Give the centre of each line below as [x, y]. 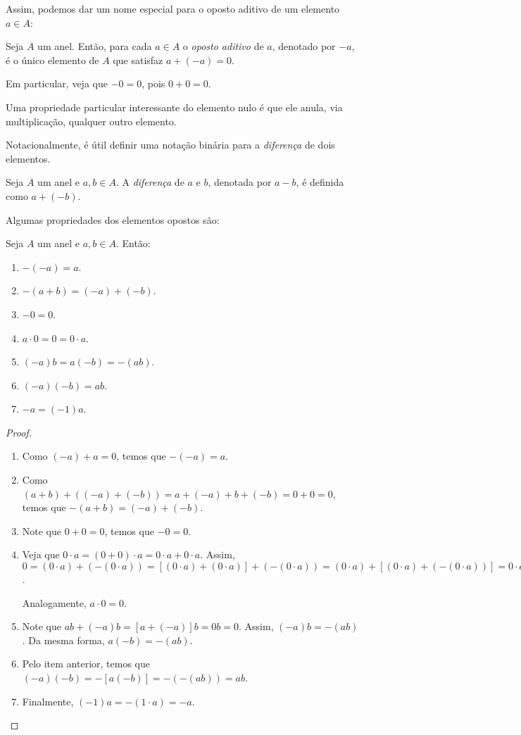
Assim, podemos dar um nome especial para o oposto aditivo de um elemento [173, 8]
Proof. [19, 432]
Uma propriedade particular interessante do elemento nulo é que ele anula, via [174, 107]
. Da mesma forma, [63, 640]
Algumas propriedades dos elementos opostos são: [113, 219]
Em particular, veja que [57, 83]
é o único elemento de [52, 59]
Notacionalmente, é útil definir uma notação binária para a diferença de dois [170, 145]
